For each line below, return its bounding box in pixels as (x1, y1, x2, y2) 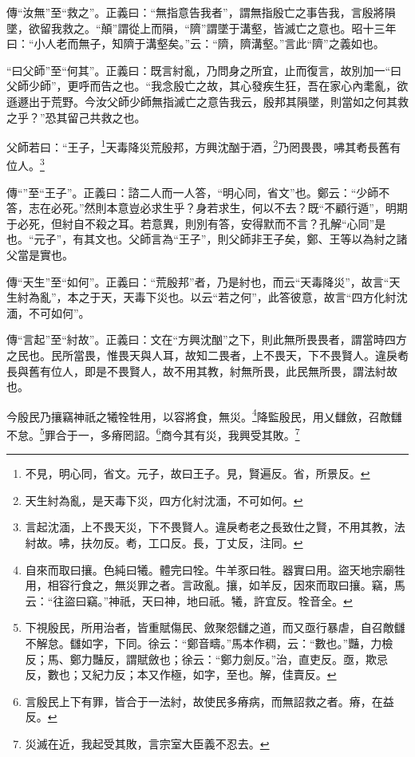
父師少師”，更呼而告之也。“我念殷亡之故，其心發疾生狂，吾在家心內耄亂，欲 (6, 77, 409, 94)
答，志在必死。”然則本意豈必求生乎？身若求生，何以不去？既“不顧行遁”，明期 (6, 199, 408, 216)
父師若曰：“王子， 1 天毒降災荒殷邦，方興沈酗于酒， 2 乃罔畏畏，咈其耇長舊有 (6, 136, 401, 155)
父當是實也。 (6, 246, 73, 263)
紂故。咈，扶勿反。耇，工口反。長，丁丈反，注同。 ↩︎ (25, 534, 303, 551)
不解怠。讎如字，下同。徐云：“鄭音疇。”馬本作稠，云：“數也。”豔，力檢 (25, 635, 393, 652)
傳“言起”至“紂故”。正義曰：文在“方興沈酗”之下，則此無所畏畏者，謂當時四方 (6, 331, 407, 348)
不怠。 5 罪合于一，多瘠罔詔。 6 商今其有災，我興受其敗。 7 (6, 424, 300, 443)
